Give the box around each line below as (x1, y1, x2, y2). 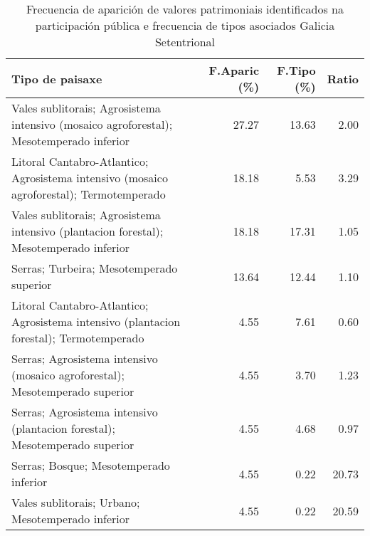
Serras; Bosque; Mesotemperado (11, 457, 170, 473)
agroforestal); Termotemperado (11, 186, 166, 202)
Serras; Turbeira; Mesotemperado (11, 260, 178, 276)
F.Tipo (277, 62, 316, 78)
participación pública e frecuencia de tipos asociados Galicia (35, 17, 335, 33)
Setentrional (154, 33, 216, 50)
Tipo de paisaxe (11, 70, 102, 87)
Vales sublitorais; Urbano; (11, 494, 140, 510)
